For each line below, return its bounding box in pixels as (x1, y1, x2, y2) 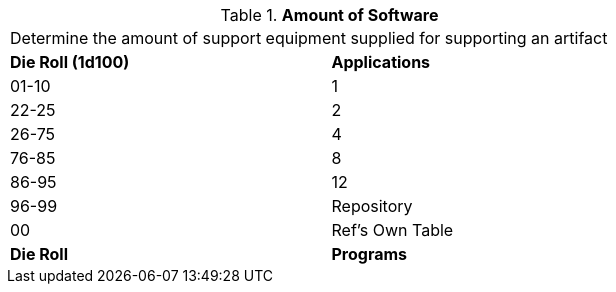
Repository (331, 196, 413, 216)
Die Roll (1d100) (10, 52, 130, 72)
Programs (331, 244, 408, 264)
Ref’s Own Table (331, 220, 454, 240)
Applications (331, 52, 431, 72)
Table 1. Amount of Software (220, 5, 439, 25)
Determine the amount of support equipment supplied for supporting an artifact (10, 28, 608, 48)
